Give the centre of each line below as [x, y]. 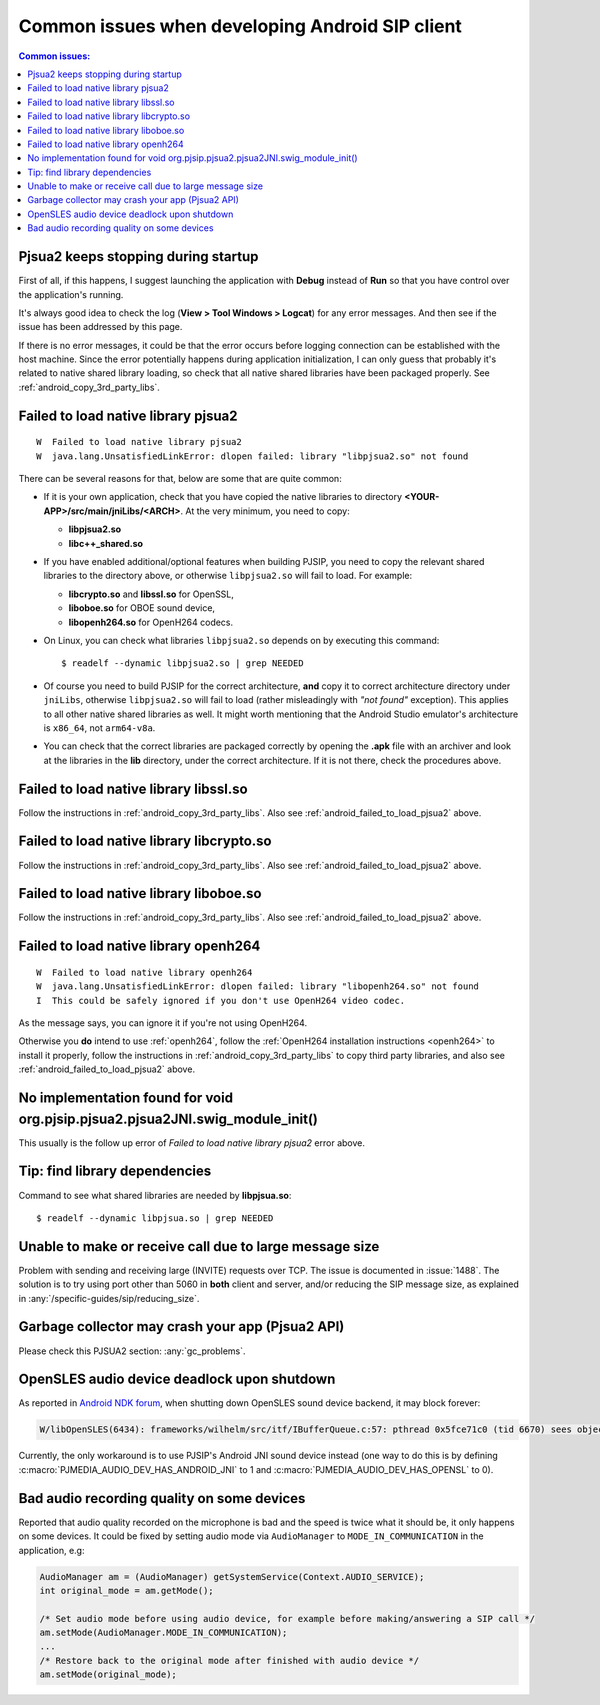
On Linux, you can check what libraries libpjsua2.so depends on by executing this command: [241, 640]
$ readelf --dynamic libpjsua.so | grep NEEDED [155, 1218]
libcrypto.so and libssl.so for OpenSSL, [151, 594]
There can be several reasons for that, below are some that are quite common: [180, 479]
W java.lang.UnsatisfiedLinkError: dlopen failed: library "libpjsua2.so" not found [252, 456]
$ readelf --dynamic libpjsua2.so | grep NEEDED [182, 663]
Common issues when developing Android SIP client [240, 26]
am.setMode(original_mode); [108, 1674]
